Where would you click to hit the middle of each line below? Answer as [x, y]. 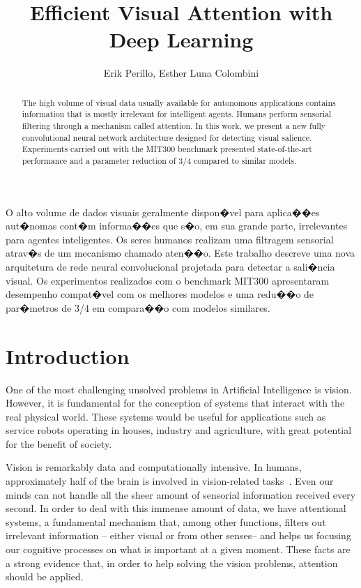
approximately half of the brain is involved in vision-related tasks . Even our [170, 481]
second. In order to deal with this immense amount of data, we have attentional [176, 508]
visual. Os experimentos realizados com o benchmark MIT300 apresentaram [168, 280]
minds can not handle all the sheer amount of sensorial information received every [181, 494]
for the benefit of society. [59, 443]
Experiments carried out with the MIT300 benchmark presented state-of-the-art [167, 149]
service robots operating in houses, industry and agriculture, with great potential [179, 430]
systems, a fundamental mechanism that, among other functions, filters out [166, 521]
